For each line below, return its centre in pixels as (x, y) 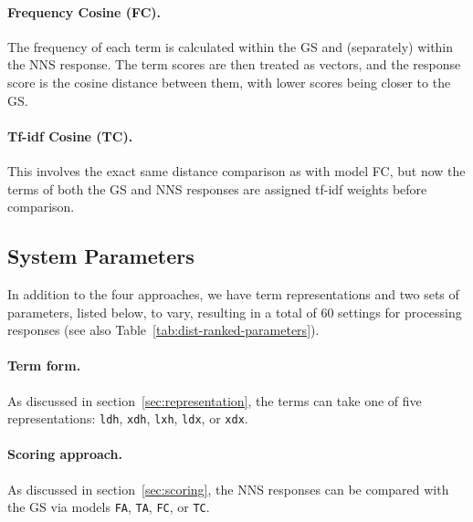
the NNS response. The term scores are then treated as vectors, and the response (234, 64)
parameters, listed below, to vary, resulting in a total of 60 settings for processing (235, 312)
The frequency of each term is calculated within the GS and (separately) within (231, 46)
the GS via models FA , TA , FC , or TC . (109, 507)
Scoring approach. (65, 454)
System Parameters (101, 256)
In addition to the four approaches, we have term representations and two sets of (233, 293)
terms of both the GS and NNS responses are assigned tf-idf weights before (217, 188)
